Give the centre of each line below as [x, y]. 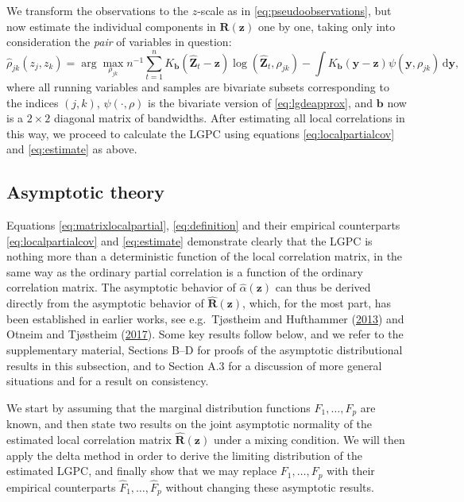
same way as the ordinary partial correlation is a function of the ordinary [185, 271]
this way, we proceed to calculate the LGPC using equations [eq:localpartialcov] [201, 133]
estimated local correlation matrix [89, 440]
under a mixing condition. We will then [309, 440]
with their [351, 471]
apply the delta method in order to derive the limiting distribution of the [184, 455]
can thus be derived [323, 287]
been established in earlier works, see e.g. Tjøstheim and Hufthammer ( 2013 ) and [205, 318]
